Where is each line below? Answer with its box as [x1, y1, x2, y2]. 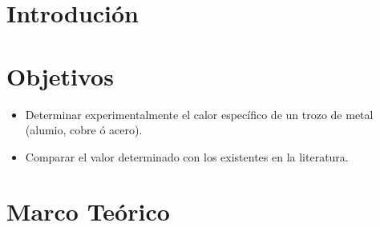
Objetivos [6, 59, 114, 92]
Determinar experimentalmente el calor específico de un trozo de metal [25, 106, 374, 122]
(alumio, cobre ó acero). [25, 121, 143, 138]
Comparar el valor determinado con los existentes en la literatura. [25, 148, 349, 165]
